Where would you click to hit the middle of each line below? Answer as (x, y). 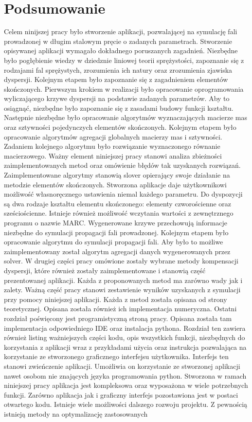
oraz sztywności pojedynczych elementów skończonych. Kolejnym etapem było (120, 127)
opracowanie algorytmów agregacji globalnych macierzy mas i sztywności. (113, 136)
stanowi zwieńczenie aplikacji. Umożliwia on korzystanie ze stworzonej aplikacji (122, 366)
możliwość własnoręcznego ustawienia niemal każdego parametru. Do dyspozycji (123, 194)
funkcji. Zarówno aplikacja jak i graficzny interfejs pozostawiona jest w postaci (121, 394)
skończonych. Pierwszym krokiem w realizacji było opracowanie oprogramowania (124, 89)
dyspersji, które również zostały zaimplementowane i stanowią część (105, 270)
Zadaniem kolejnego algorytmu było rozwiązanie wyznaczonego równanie (112, 146)
